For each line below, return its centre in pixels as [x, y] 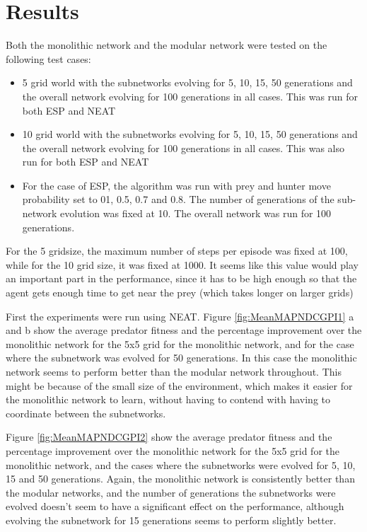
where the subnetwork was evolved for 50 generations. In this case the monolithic [181, 358]
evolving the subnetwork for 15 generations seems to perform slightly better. [171, 520]
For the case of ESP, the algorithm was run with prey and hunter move [176, 185]
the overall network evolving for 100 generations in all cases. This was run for [190, 96]
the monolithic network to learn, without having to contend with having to [168, 399]
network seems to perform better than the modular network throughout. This [174, 371]
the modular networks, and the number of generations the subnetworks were [171, 492]
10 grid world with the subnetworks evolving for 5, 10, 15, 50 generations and [190, 134]
